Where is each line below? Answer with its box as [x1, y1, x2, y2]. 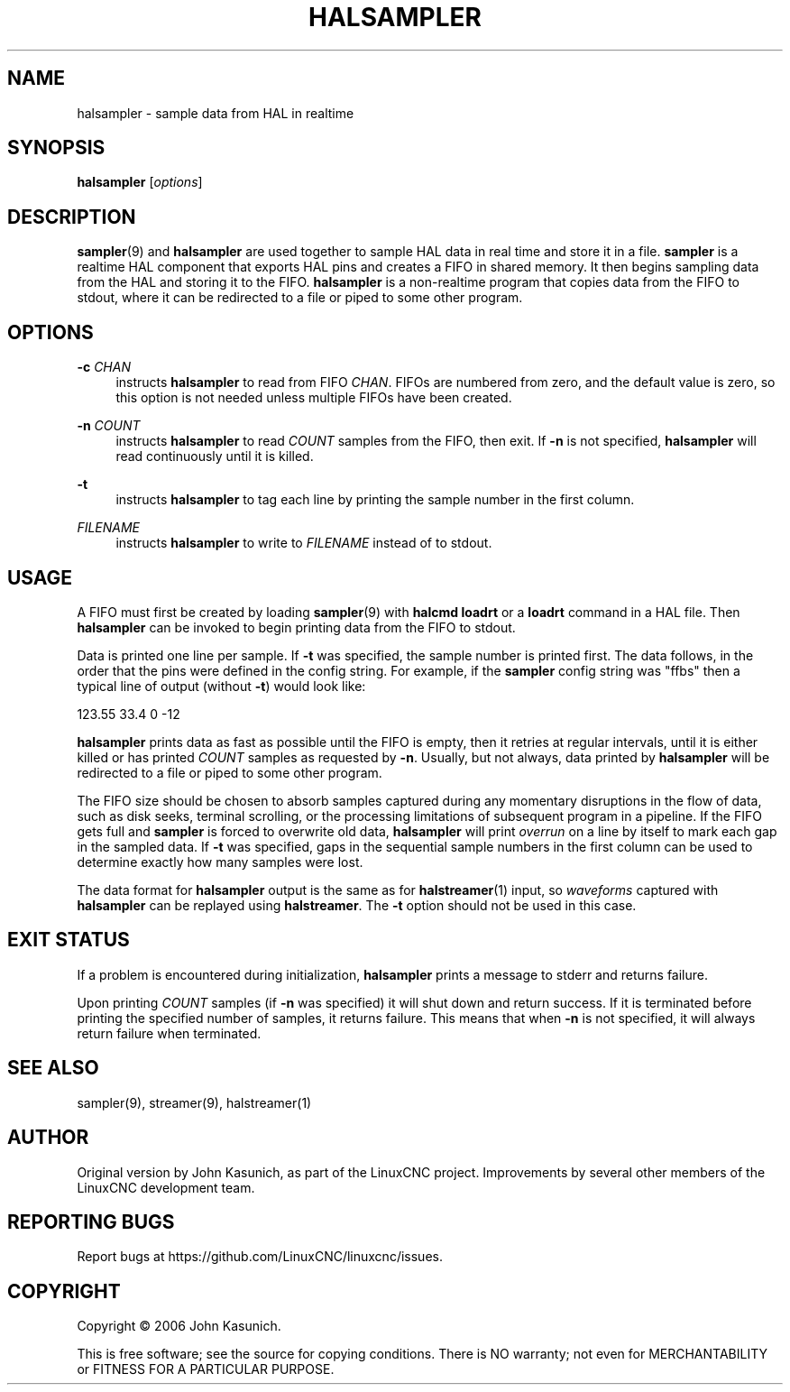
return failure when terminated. [77, 1025, 262, 1041]
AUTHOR [7, 1126, 89, 1149]
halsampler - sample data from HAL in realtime [77, 105, 354, 121]
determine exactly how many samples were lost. [77, 853, 363, 870]
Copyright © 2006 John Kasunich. [77, 1318, 281, 1334]
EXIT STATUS [7, 928, 130, 952]
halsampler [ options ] [77, 174, 203, 190]
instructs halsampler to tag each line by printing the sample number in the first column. [115, 492, 635, 508]
